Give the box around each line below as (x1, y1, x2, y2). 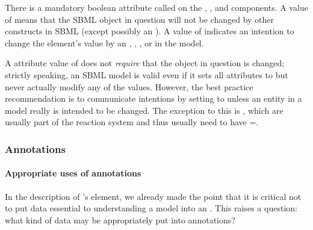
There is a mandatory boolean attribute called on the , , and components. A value (5, 1, 308, 13)
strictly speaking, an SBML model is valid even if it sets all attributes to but (5, 68, 288, 81)
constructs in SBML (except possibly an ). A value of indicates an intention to (5, 25, 294, 37)
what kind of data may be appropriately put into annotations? (5, 213, 235, 226)
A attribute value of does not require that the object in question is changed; (5, 57, 285, 69)
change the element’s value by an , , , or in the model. (5, 36, 204, 49)
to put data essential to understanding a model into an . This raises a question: (5, 202, 297, 214)
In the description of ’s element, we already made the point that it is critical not (5, 190, 302, 202)
